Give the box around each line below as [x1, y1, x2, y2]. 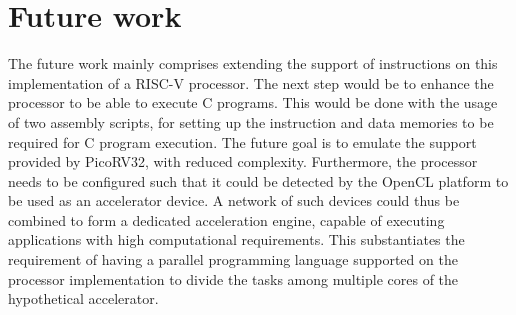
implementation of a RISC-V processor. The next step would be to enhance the [8, 72, 494, 93]
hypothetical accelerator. [8, 288, 159, 309]
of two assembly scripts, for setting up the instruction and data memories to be [8, 111, 494, 132]
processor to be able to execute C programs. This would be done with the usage [8, 92, 498, 113]
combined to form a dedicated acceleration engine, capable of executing [8, 209, 445, 230]
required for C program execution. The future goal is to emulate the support [8, 131, 477, 152]
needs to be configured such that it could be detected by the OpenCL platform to [8, 170, 509, 191]
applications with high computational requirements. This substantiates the [8, 229, 465, 250]
